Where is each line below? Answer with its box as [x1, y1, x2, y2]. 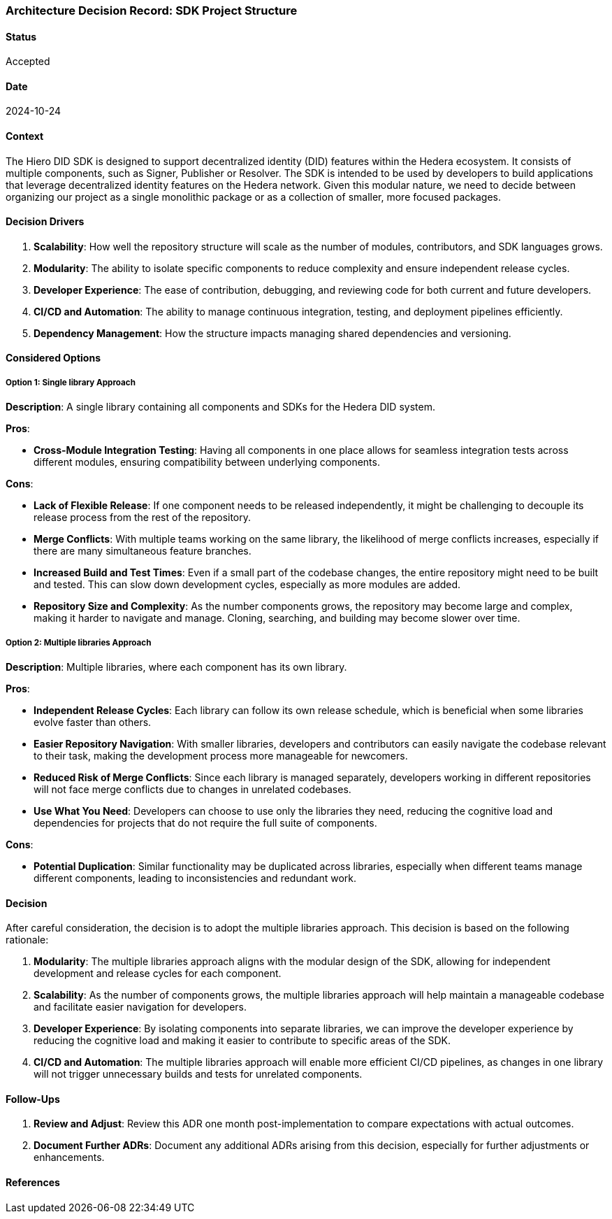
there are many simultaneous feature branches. [34, 545, 252, 557]
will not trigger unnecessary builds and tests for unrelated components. [34, 1068, 363, 1081]
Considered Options [6, 352, 101, 364]
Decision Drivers [6, 215, 85, 228]
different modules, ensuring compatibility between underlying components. [34, 456, 380, 469]
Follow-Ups [6, 1092, 60, 1105]
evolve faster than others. [34, 716, 152, 729]
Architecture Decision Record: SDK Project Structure [6, 3, 298, 17]
